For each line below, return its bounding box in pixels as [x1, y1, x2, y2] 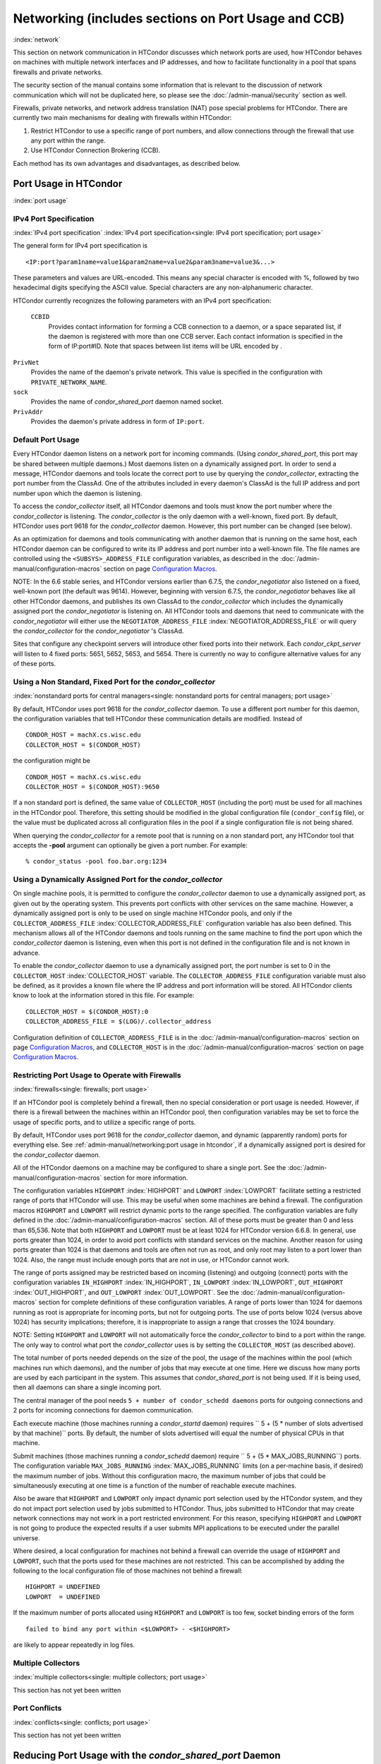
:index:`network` [13, 35, 61, 44]
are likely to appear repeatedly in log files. [13, 1641, 135, 1649]
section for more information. [103, 1173, 188, 1182]
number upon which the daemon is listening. [13, 489, 143, 497]
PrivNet [13, 358, 40, 366]
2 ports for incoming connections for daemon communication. [13, 1406, 194, 1415]
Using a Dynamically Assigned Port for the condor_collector [13, 875, 223, 885]
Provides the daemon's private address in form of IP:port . [30, 417, 205, 426]
